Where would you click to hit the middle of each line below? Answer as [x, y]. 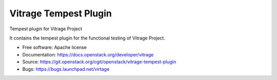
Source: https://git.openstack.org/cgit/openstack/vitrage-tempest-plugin [99, 62]
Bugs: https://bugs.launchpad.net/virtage [66, 69]
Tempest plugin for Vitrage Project [46, 29]
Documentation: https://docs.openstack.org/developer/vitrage [88, 54]
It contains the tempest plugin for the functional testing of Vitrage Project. [87, 38]
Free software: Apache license [55, 47]
